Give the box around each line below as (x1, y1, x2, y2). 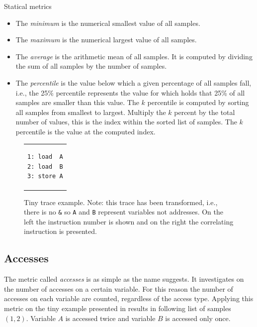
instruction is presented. (24, 226, 97, 236)
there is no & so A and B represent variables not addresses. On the (24, 207, 224, 217)
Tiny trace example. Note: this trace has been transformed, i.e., (24, 197, 218, 207)
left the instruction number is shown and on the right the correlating (24, 216, 234, 226)
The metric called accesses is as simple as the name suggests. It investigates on (4, 274, 244, 284)
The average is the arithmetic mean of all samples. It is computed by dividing (15, 51, 253, 61)
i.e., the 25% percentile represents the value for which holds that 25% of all (15, 87, 245, 98)
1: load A (27, 153, 63, 161)
